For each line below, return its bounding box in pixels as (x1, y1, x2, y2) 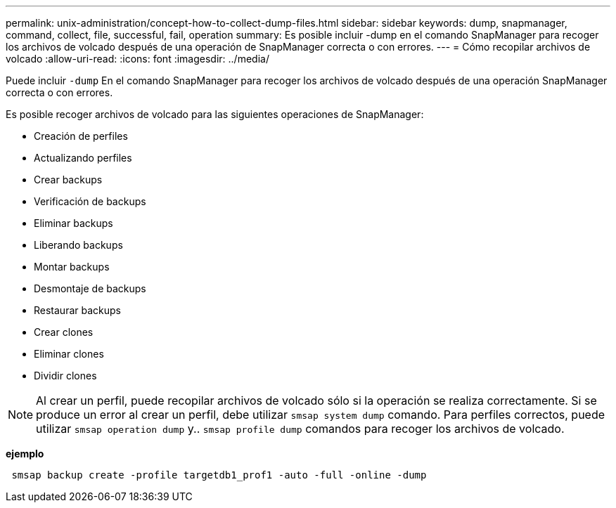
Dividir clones (34, 370, 97, 382)
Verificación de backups (34, 195, 146, 207)
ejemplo (6, 448, 44, 460)
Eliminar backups (34, 217, 113, 229)
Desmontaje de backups (34, 282, 146, 294)
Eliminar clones (34, 348, 104, 360)
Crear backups (34, 174, 103, 185)
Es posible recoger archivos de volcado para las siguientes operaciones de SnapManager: (6, 108, 424, 120)
